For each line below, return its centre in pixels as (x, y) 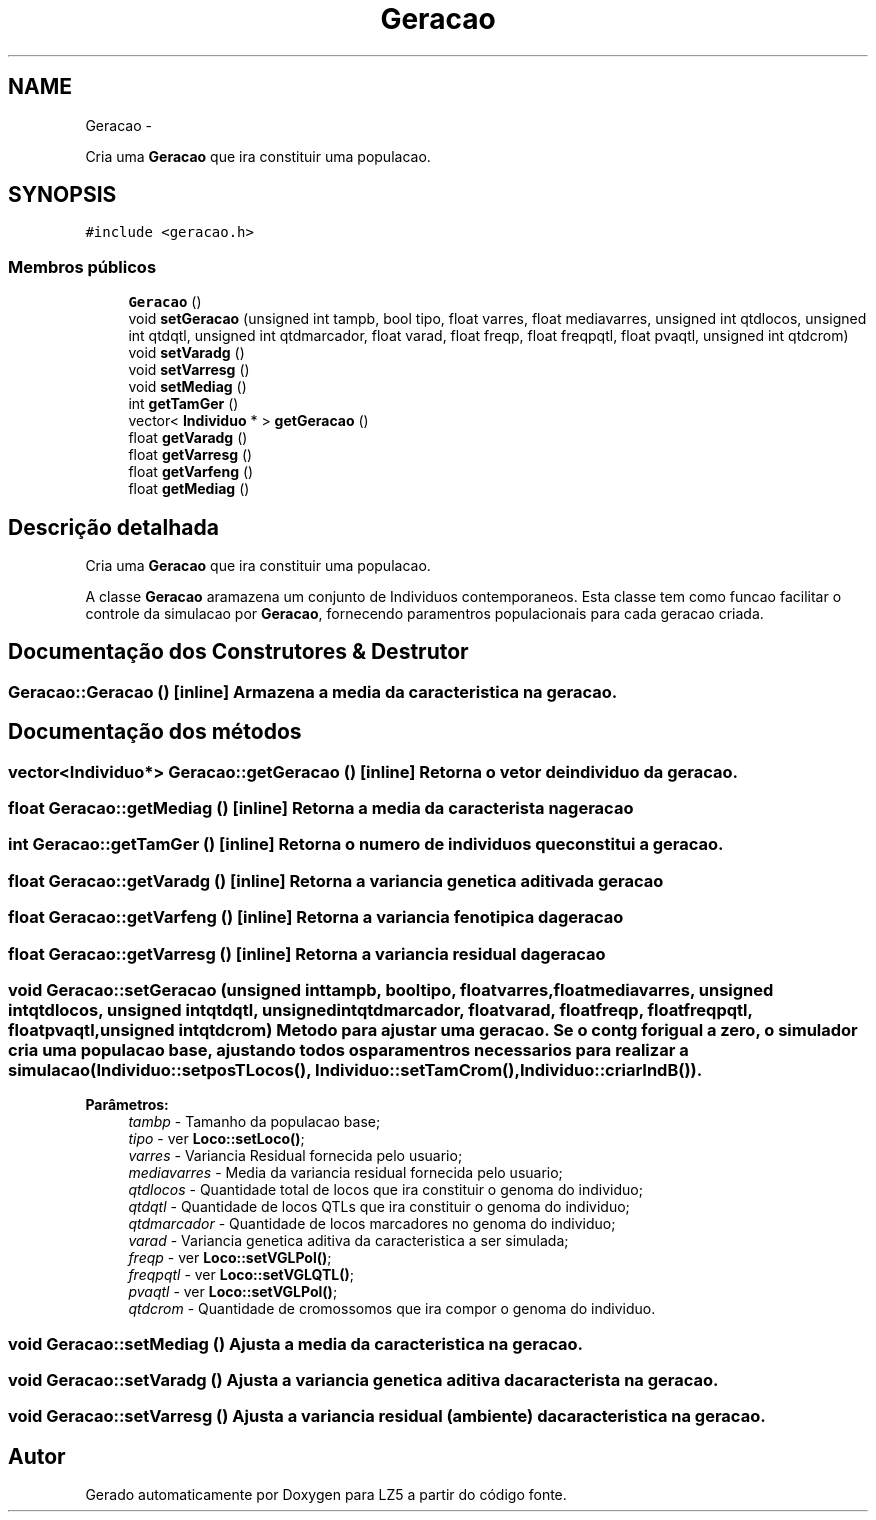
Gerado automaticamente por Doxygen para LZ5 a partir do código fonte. (326, 1495)
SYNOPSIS (62, 195)
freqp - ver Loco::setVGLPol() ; (230, 1258)
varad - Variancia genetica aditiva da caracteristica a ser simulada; (348, 1241)
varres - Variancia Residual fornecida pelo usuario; (295, 1156)
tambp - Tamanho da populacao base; (254, 1122)
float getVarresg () (190, 455)
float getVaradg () (188, 438)
